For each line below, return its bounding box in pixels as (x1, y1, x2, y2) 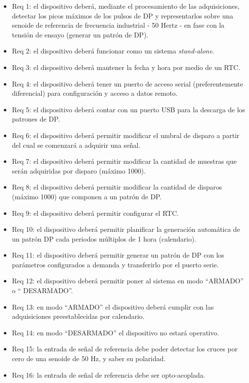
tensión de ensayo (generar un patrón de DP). (12, 29, 149, 39)
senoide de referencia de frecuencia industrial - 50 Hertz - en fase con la (12, 20, 225, 30)
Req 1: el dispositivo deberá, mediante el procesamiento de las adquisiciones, (12, 1, 240, 11)
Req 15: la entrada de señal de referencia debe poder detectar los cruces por (12, 344, 238, 354)
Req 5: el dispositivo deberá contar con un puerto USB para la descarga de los (12, 104, 245, 114)
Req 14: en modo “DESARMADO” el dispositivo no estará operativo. (12, 327, 219, 337)
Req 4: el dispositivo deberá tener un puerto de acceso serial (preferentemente (12, 78, 243, 88)
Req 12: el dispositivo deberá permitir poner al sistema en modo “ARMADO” (12, 276, 244, 286)
